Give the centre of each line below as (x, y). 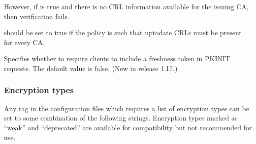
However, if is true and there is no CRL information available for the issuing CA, (126, 6)
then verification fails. (37, 16)
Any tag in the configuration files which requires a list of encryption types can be (127, 108)
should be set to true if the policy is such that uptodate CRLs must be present (123, 33)
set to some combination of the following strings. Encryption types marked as (121, 118)
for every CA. (24, 42)
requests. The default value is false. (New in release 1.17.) (91, 68)
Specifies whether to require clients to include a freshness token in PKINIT (117, 59)
